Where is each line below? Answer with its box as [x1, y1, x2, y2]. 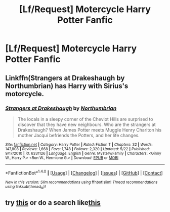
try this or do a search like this [5, 198, 101, 207]
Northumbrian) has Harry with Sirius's [5, 81, 129, 90]
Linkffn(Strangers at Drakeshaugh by [5, 73, 125, 82]
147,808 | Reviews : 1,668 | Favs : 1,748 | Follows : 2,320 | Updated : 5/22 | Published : [5, 146, 150, 151]
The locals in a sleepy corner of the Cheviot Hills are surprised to [17, 116, 153, 122]
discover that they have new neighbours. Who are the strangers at [17, 121, 156, 128]
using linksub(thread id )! [5, 184, 46, 190]
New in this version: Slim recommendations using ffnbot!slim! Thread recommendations [5, 180, 158, 185]
